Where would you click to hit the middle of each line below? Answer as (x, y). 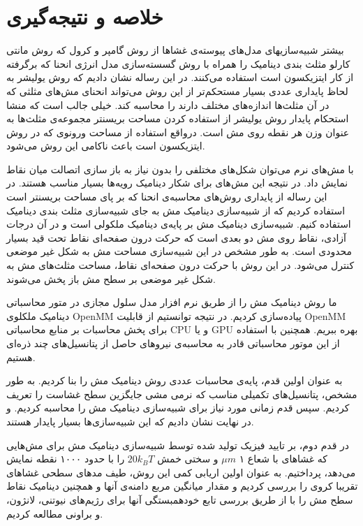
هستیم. (21, 357)
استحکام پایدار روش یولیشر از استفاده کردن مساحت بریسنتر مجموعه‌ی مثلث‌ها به (178, 118)
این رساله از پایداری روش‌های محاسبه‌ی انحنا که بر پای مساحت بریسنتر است (167, 197)
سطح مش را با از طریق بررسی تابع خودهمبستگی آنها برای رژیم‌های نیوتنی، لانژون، (180, 499)
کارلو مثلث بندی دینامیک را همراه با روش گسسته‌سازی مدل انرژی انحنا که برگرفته (178, 63)
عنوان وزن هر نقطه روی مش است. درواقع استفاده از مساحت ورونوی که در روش (178, 132)
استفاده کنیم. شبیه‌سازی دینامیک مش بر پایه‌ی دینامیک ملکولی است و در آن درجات (179, 224)
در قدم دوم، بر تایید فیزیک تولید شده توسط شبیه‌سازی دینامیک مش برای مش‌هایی (178, 445)
